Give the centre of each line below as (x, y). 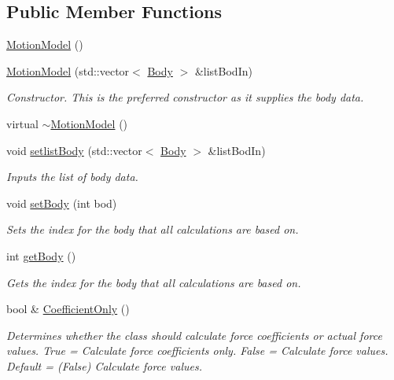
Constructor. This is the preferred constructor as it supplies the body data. (185, 97)
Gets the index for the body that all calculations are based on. (154, 282)
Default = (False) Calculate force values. (104, 365)
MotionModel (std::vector (68, 70)
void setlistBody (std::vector (74, 150)
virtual (22, 123)
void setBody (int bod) (62, 203)
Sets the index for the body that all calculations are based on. (153, 229)
